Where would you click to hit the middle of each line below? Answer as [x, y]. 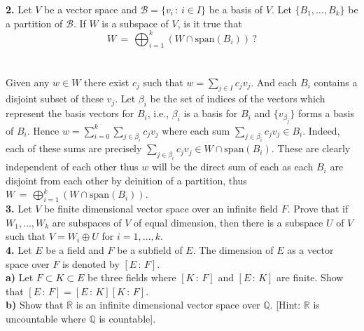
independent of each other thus [72, 167]
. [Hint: [285, 305]
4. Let [19, 249]
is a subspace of [135, 23]
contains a [336, 82]
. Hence [43, 130]
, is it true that [210, 23]
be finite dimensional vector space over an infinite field [161, 209]
